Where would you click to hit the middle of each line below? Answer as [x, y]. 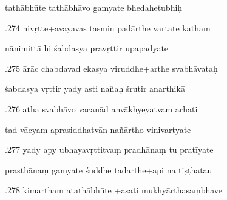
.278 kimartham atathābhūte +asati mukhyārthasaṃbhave [114, 190]
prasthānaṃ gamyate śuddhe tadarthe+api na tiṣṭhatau [109, 169]
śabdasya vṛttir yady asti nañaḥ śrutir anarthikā [95, 89]
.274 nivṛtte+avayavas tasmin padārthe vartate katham [108, 27]
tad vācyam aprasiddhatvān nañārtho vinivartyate [98, 129]
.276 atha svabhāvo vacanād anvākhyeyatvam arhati [101, 108]
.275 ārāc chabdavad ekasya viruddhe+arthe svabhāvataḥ [111, 68]
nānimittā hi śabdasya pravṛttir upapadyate [87, 48]
